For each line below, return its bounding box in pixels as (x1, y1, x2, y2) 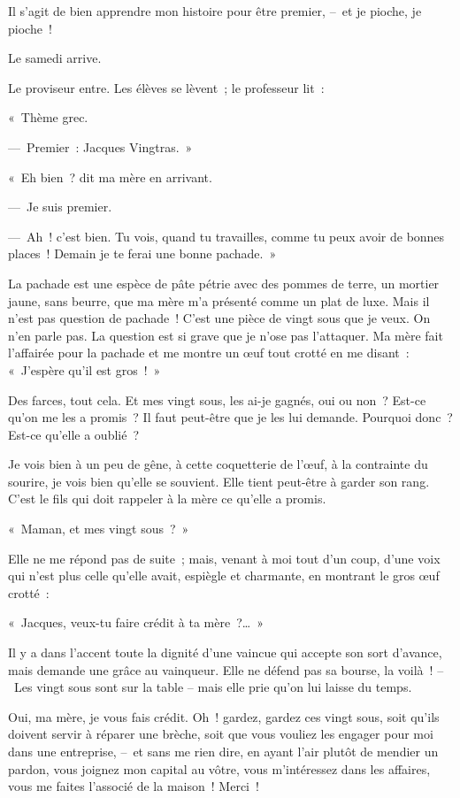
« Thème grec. (8, 108, 88, 127)
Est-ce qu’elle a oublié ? (8, 425, 140, 443)
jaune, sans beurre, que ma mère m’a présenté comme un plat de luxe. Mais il (8, 291, 430, 310)
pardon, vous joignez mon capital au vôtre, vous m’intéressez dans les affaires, (8, 759, 431, 778)
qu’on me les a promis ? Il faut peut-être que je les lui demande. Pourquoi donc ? (8, 408, 453, 426)
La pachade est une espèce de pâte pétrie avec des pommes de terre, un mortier (8, 273, 440, 292)
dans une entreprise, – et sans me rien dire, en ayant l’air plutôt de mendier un (8, 742, 439, 760)
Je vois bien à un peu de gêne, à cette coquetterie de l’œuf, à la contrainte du (8, 455, 428, 473)
